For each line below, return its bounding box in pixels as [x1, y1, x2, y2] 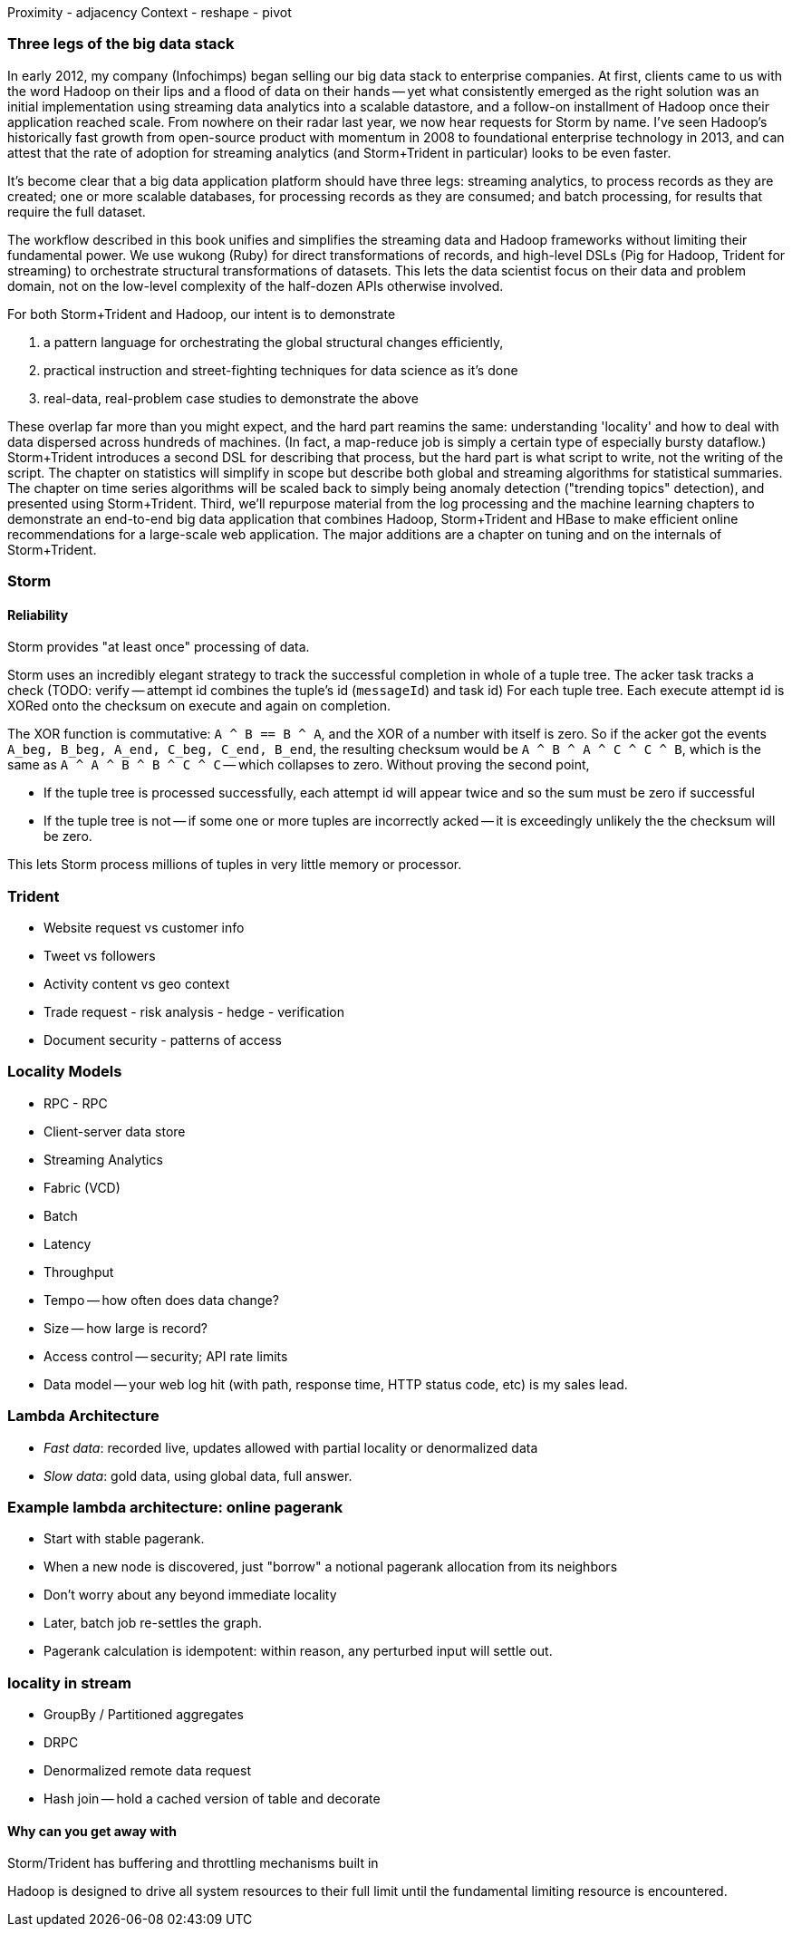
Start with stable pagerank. [43, 1531, 205, 1547]
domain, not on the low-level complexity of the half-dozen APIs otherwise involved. [7, 277, 504, 294]
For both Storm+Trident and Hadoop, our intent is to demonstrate [7, 305, 396, 322]
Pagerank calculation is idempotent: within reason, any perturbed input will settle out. [43, 1643, 553, 1659]
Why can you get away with [7, 1823, 177, 1839]
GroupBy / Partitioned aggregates [43, 1707, 244, 1723]
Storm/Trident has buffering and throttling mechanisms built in [7, 1855, 379, 1871]
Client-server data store [43, 1123, 186, 1139]
